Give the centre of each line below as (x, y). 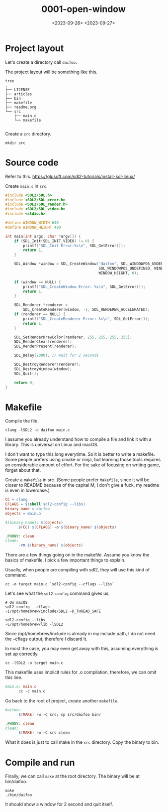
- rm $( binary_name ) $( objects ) (51, 545)
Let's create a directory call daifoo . (41, 62)
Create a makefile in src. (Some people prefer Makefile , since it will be (77, 480)
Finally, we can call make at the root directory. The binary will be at (73, 776)
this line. (14, 677)
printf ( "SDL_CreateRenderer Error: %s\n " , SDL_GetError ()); (86, 319)
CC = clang (16, 500)
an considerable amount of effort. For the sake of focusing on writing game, (83, 465)
